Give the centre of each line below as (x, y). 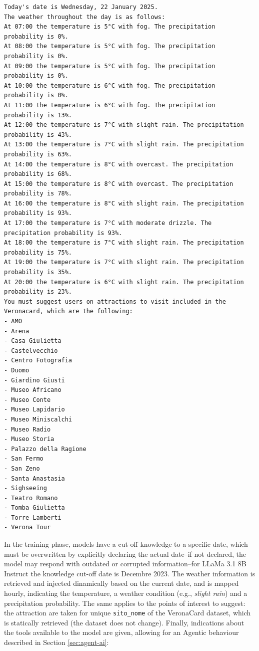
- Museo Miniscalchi (38, 419)
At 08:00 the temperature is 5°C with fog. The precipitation (110, 46)
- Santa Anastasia (34, 478)
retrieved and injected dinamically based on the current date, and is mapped (121, 583)
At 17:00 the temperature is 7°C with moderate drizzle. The (108, 223)
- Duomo (17, 370)
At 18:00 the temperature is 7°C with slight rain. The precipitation (124, 243)
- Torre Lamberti (33, 517)
